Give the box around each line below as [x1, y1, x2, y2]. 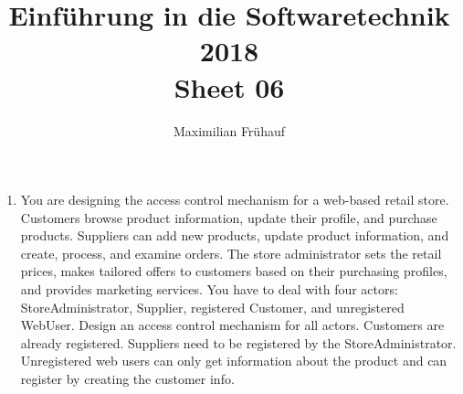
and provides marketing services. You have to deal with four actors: [20, 280, 398, 299]
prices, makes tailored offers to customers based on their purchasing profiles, [20, 261, 447, 281]
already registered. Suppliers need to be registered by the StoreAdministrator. [20, 333, 457, 352]
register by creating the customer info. [20, 369, 235, 389]
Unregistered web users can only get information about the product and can [20, 351, 447, 370]
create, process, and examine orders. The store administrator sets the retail [20, 243, 442, 262]
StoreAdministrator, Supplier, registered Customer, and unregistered [20, 297, 405, 316]
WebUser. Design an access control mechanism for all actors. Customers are [20, 315, 445, 335]
